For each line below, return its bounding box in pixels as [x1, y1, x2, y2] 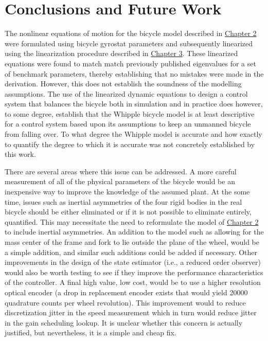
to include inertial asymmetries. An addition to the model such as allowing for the [5, 226, 264, 237]
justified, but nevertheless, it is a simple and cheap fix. [5, 327, 176, 338]
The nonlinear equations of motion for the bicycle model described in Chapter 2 [5, 28, 257, 39]
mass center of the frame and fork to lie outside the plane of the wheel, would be [5, 237, 259, 247]
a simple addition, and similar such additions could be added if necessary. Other [5, 246, 258, 257]
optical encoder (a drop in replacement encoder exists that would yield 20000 [5, 286, 248, 297]
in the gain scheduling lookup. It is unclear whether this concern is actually [5, 317, 243, 328]
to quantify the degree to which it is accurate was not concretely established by [5, 138, 255, 149]
